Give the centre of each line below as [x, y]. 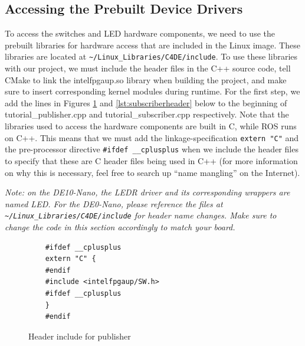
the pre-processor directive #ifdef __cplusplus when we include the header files [152, 149]
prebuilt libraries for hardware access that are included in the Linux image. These [152, 45]
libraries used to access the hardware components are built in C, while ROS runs [151, 126]
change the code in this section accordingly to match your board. [120, 226]
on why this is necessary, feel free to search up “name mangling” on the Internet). [152, 172]
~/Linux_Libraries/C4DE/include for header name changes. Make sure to [141, 215]
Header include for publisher [80, 336]
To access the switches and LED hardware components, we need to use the [140, 33]
